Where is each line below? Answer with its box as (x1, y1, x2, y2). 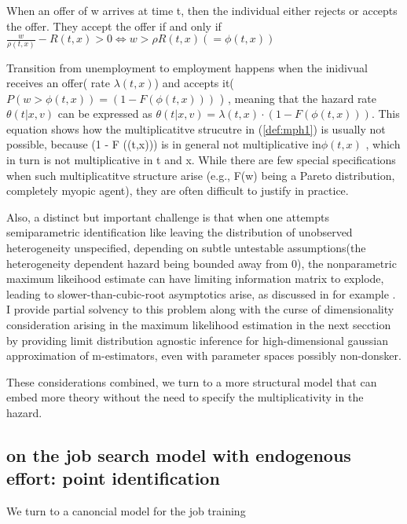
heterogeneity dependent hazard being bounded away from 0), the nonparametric (6, 255, 397, 271)
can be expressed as (57, 105, 152, 122)
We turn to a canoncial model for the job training (6, 503, 246, 519)
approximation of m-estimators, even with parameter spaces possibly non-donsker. (6, 347, 401, 364)
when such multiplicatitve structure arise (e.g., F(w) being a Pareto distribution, (6, 167, 395, 183)
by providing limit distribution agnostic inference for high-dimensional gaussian (6, 332, 388, 348)
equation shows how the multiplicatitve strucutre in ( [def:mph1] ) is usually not (6, 120, 386, 137)
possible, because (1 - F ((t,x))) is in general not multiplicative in (6, 136, 321, 152)
